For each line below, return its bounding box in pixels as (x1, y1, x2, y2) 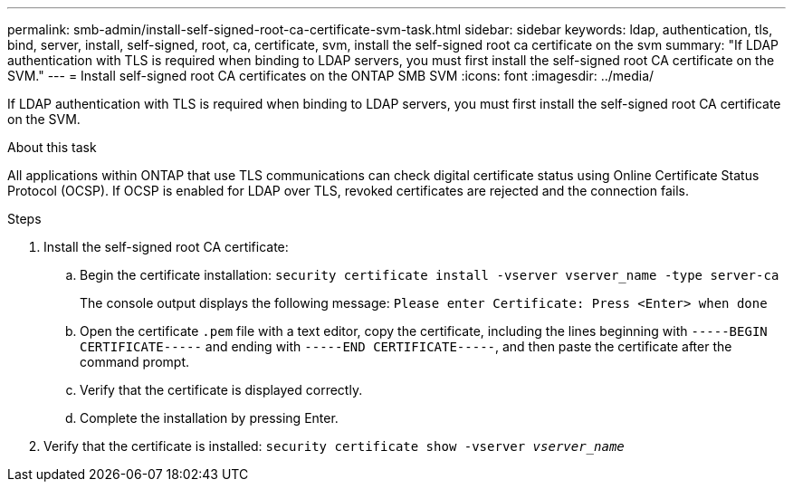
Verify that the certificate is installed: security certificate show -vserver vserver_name (43, 438, 625, 454)
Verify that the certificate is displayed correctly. (80, 382, 363, 398)
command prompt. (80, 354, 190, 369)
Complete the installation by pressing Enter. (80, 410, 339, 426)
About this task (7, 139, 97, 155)
